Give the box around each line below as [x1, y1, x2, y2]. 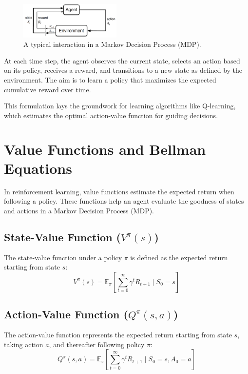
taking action [4, 339, 43, 349]
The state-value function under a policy [4, 252, 122, 262]
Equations [4, 158, 72, 178]
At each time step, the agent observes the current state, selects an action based [4, 55, 240, 65]
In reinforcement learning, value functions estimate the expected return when [4, 186, 234, 196]
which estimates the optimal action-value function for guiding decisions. [4, 110, 218, 120]
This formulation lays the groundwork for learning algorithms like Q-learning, [4, 101, 236, 111]
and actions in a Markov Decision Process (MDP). [4, 205, 154, 215]
